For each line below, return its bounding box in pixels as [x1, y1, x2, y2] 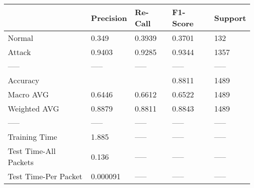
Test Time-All [8, 145, 56, 156]
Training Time [8, 131, 57, 142]
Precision [91, 12, 127, 23]
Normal [8, 32, 34, 43]
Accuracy [8, 75, 40, 86]
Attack [8, 46, 31, 57]
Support [214, 12, 246, 23]
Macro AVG [8, 89, 49, 100]
